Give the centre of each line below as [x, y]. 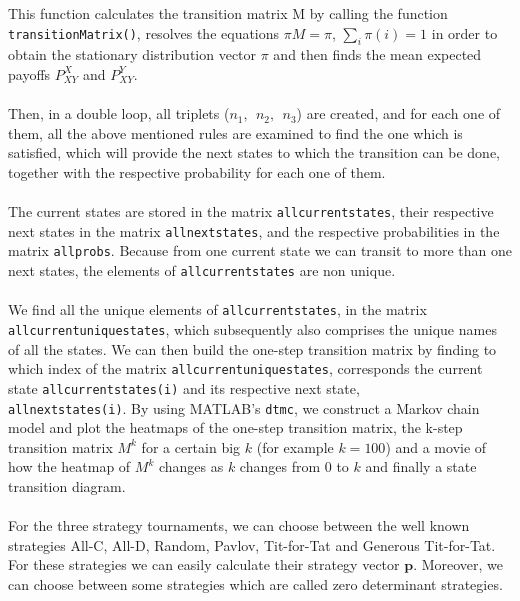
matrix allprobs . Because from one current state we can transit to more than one [260, 250]
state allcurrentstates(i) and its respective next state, [184, 387]
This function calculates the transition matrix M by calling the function [228, 13]
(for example [295, 446]
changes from [280, 466]
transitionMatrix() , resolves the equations [144, 32]
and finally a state [421, 466]
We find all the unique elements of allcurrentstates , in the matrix [217, 309]
